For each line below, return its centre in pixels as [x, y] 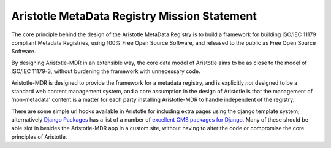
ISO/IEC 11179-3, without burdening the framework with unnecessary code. [106, 71]
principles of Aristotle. [39, 137]
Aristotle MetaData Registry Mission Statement [134, 16]
